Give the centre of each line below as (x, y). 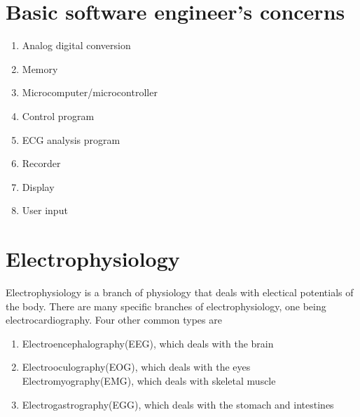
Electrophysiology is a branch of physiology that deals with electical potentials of (180, 292)
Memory (40, 68)
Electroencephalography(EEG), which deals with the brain (148, 343)
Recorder (41, 163)
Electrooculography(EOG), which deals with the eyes (136, 367)
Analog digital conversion (76, 45)
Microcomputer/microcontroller (90, 92)
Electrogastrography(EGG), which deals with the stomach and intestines (178, 404)
